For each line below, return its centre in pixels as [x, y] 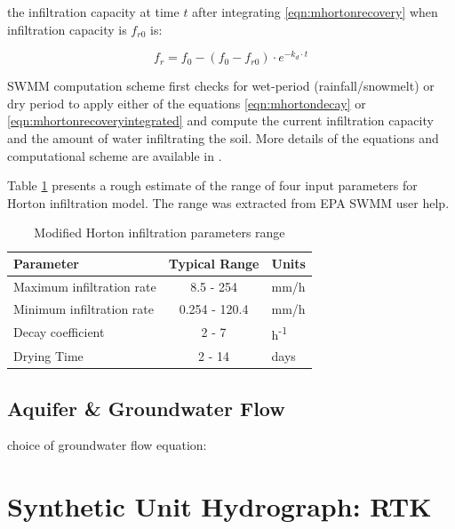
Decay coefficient [59, 332]
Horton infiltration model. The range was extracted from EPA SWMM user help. [228, 202]
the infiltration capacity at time [93, 12]
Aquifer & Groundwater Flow [146, 408]
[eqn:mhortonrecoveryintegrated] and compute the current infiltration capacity [220, 120]
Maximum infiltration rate [85, 286]
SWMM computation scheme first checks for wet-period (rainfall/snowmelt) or [221, 86]
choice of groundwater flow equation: [107, 445]
